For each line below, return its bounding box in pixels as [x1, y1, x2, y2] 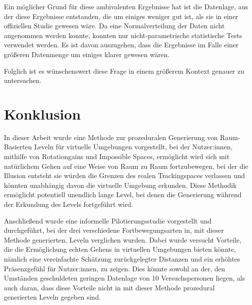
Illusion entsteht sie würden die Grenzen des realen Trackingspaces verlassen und [4, 170, 245, 181]
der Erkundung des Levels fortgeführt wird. [4, 199, 133, 209]
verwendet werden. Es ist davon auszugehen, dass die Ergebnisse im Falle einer [4, 40, 239, 50]
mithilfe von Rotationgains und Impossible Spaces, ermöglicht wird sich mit [4, 151, 230, 162]
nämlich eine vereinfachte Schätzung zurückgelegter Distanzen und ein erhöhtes [4, 254, 240, 264]
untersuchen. [4, 75, 42, 85]
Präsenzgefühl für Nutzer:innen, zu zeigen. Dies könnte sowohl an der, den [4, 263, 225, 273]
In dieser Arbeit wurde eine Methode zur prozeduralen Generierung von [4, 132, 218, 142]
